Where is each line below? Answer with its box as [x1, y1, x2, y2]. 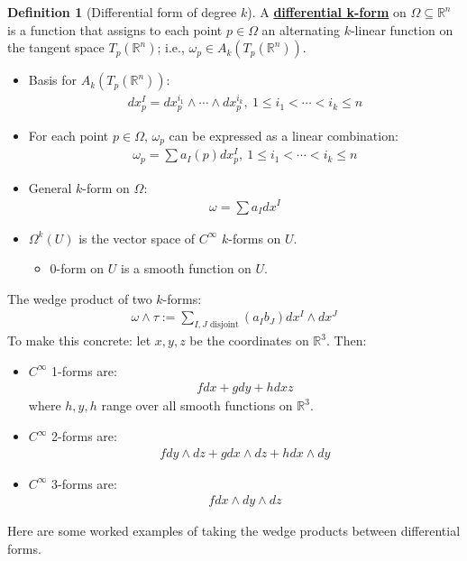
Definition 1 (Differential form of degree [7, 3, 237, 21]
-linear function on [350, 20, 453, 39]
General [28, 178, 72, 197]
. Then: [326, 331, 367, 350]
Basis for [28, 70, 78, 89]
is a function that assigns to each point [7, 20, 223, 39]
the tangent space [7, 38, 105, 57]
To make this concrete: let [7, 331, 151, 350]
